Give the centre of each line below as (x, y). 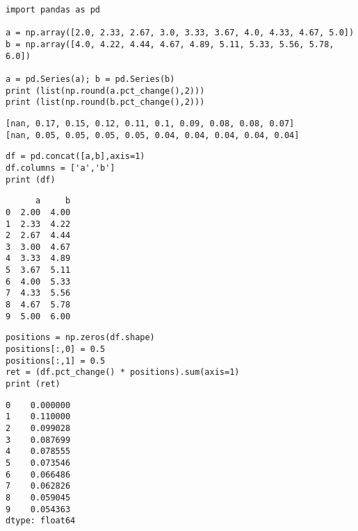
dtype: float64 (41, 521)
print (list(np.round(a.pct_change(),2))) (105, 91)
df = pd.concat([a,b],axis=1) (75, 157)
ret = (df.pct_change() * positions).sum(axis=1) (123, 372)
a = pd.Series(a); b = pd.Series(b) (90, 79)
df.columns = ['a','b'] (60, 168)
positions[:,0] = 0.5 (56, 349)
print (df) (31, 179)
